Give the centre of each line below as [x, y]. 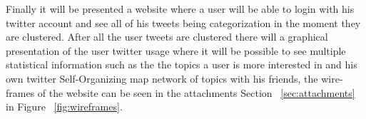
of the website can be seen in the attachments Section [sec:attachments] [196, 92]
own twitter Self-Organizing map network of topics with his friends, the [162, 78]
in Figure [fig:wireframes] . [64, 107]
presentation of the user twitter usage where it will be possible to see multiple [176, 50]
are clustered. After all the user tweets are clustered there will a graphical [167, 37]
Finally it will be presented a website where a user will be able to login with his [180, 9]
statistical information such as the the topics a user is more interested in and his [182, 64]
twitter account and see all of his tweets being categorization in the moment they [183, 22]
